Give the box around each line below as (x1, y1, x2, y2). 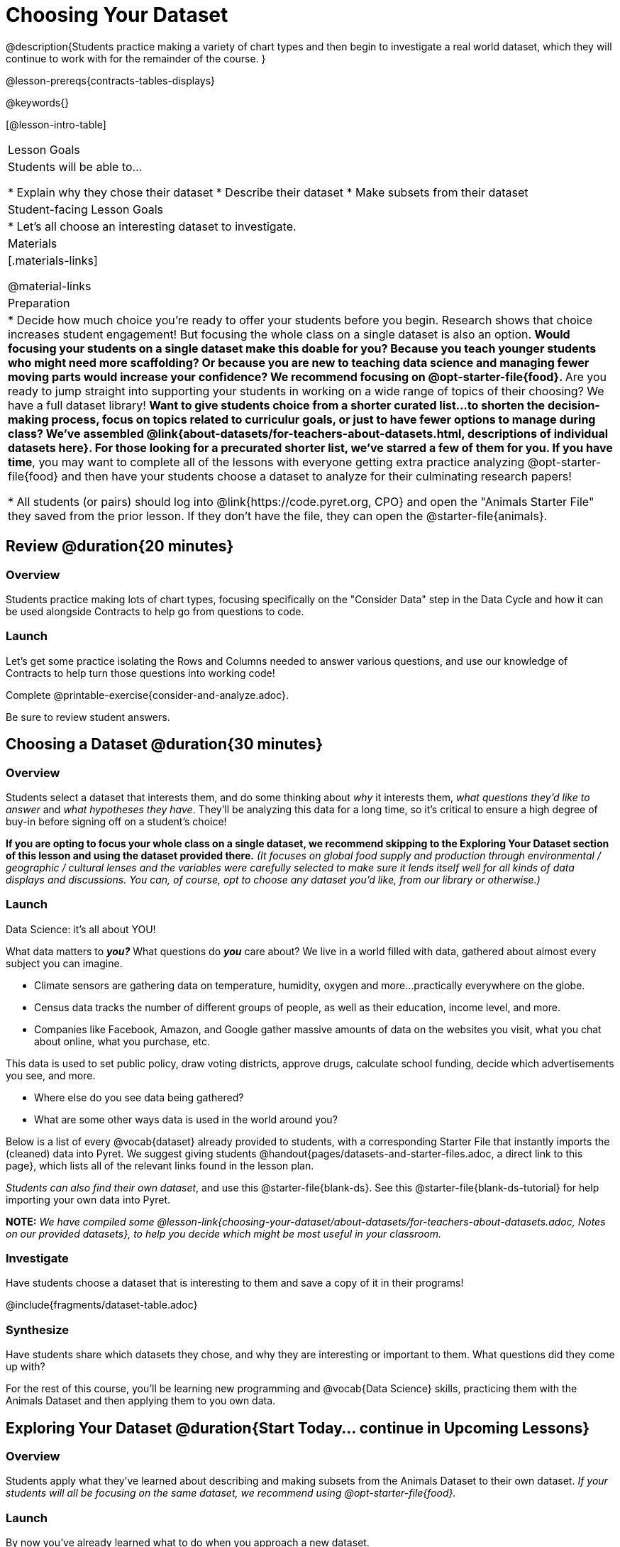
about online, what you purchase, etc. (34, 1035, 210, 1047)
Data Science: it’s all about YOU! (6, 923, 156, 935)
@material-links (8, 278, 92, 293)
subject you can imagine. (6, 957, 123, 969)
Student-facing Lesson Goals (8, 202, 164, 216)
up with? (6, 1360, 45, 1373)
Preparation (8, 295, 70, 310)
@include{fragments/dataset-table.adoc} (6, 1299, 198, 1311)
